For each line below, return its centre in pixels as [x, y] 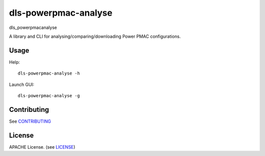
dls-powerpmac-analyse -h [49, 73]
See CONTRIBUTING [30, 121]
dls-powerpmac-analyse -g [49, 96]
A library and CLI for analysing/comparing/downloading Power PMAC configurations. [95, 36]
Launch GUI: [22, 84]
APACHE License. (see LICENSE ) [42, 147]
